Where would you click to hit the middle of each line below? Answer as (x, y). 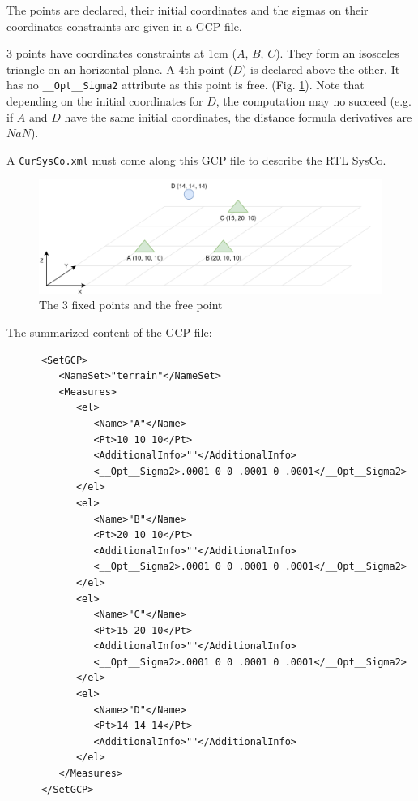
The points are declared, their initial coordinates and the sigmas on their (188, 10)
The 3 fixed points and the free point (131, 305)
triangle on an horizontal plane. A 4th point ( (120, 69)
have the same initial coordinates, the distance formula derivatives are (238, 116)
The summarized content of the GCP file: (109, 332)
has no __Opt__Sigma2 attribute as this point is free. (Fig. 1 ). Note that (186, 85)
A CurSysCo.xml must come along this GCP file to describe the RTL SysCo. (196, 159)
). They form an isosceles (337, 53)
